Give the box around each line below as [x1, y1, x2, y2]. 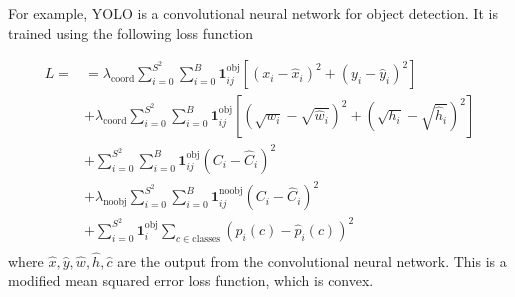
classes [192, 233, 221, 244]
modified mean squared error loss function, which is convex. [8, 270, 374, 291]
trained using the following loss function [8, 22, 253, 43]
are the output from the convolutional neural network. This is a [117, 250, 507, 271]
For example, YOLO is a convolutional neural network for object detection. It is [8, 3, 498, 23]
